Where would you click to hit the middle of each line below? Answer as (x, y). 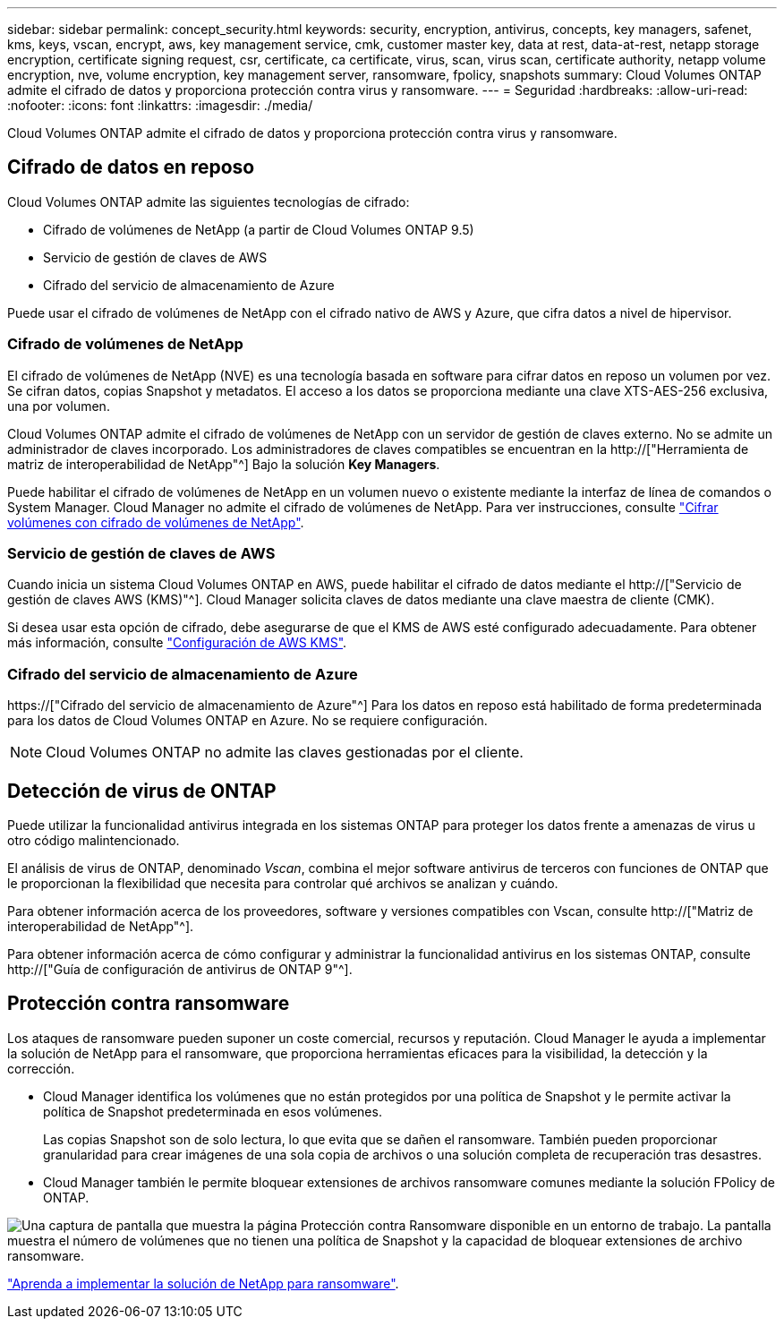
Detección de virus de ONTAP (142, 791)
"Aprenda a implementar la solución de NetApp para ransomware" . (203, 1283)
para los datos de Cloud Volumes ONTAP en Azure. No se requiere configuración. (247, 721)
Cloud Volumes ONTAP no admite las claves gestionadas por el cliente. (285, 753)
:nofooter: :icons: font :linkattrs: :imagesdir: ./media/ (160, 105)
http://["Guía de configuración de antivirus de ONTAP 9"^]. (180, 969)
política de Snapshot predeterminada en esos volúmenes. (213, 1111)
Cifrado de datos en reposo (131, 167)
